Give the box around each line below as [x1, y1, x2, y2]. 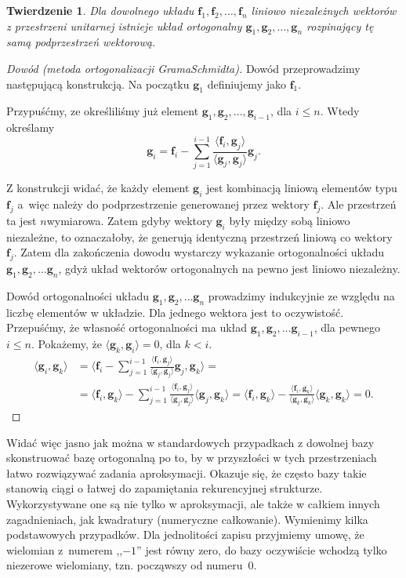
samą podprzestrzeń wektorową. [6, 34, 156, 50]
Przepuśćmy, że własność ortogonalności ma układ [6, 319, 248, 336]
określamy [6, 119, 55, 136]
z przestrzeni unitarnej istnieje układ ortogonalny [6, 17, 242, 34]
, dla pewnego [314, 319, 381, 336]
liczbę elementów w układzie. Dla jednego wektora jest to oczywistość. [6, 304, 344, 320]
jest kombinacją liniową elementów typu [205, 180, 397, 196]
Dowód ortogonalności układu [6, 287, 149, 304]
